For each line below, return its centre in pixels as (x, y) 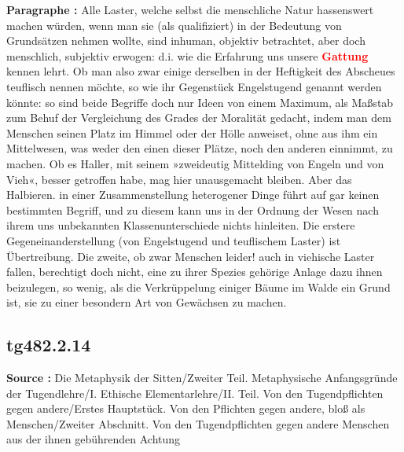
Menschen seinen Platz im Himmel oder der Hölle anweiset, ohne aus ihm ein (192, 132)
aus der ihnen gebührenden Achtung (94, 439)
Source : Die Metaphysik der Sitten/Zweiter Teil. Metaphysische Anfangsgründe (202, 378)
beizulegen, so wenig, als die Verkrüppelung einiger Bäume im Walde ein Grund (198, 287)
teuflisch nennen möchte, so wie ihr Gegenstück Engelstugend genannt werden (194, 86)
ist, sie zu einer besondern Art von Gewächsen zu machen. (147, 302)
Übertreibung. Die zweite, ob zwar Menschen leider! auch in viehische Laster (191, 256)
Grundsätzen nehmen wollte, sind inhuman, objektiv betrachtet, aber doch (186, 40)
